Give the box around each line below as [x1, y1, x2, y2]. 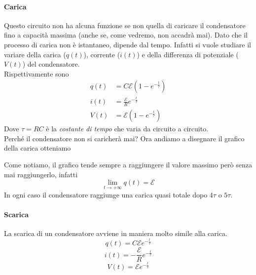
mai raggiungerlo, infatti [4, 169, 78, 179]
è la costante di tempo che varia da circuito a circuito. [46, 123, 209, 134]
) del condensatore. [22, 59, 80, 69]
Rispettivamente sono [4, 68, 69, 79]
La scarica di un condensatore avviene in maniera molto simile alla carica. [4, 228, 227, 238]
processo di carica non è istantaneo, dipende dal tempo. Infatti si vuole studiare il [4, 39, 252, 49]
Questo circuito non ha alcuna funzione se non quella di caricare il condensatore [4, 20, 246, 30]
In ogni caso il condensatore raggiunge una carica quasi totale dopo [4, 190, 208, 200]
